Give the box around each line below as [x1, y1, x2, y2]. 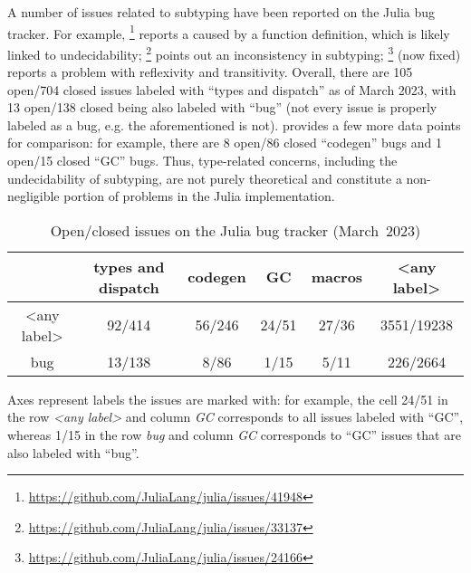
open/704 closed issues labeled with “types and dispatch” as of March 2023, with [7, 80, 457, 99]
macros [311, 266, 363, 288]
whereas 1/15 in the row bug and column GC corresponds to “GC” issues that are [7, 425, 461, 444]
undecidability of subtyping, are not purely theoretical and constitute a [7, 168, 402, 187]
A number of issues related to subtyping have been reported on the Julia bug [7, 3, 436, 21]
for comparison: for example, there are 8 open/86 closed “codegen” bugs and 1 [7, 133, 442, 152]
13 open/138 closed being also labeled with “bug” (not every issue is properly [7, 98, 437, 117]
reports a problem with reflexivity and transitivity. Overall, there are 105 [7, 62, 413, 81]
